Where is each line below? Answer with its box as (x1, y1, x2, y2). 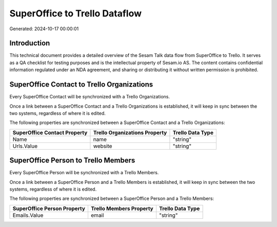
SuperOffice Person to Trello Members (9, 156, 135, 165)
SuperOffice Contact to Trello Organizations (9, 80, 153, 89)
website (93, 142, 112, 150)
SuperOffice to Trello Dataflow (9, 8, 142, 19)
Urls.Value (12, 142, 38, 150)
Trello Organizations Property (93, 129, 167, 136)
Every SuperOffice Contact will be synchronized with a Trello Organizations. (9, 94, 170, 100)
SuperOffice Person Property (12, 205, 86, 212)
